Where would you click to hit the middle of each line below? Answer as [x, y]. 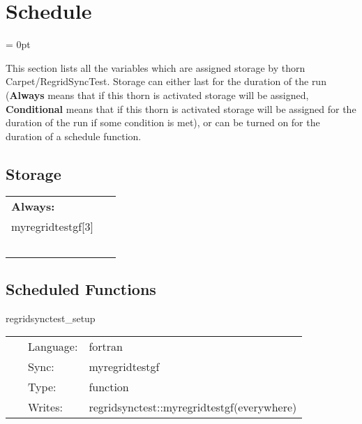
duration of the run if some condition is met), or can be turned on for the [163, 122]
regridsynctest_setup [51, 318]
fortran [106, 347]
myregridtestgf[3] [52, 227]
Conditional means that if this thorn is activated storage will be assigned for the [181, 108]
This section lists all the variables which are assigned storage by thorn [156, 67]
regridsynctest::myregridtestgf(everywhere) [193, 407]
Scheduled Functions [81, 288]
